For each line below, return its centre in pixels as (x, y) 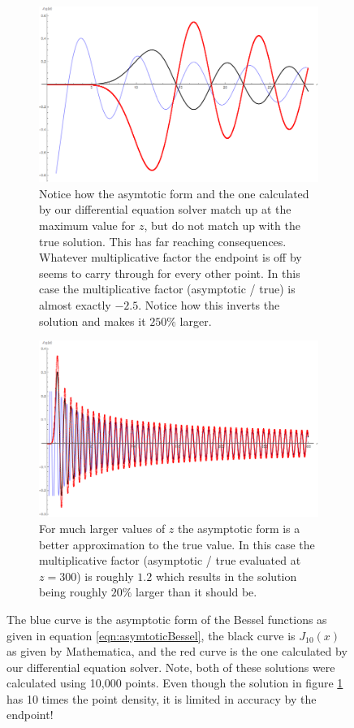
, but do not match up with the (222, 225)
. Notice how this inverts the (209, 305)
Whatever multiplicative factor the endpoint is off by (171, 257)
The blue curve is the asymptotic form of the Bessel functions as (167, 619)
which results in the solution (226, 576)
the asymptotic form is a (239, 528)
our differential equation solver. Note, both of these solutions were (171, 667)
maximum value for (87, 225)
